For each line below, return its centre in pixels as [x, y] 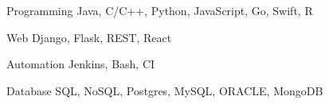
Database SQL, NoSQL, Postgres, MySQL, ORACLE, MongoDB [165, 90]
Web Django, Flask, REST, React [89, 37]
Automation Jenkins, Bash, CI [81, 64]
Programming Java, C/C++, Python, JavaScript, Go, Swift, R [160, 10]
